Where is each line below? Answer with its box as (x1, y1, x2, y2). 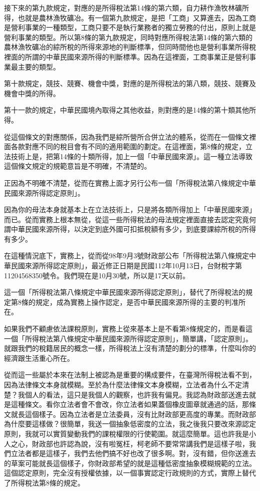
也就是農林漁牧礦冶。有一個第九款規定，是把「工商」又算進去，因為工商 (17, 12, 256, 23)
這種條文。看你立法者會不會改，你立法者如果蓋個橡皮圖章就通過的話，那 (10, 399, 249, 409)
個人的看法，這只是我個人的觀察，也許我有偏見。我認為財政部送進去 (24, 389, 249, 399)
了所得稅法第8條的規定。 (4, 477, 84, 487)
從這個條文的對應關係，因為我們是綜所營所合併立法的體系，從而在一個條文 (4, 131, 249, 142)
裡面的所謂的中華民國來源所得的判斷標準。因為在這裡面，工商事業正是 (4, 51, 235, 62)
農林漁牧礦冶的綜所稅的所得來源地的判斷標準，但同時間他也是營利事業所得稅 (4, 42, 256, 52)
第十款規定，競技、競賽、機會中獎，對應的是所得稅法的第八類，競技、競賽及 (4, 78, 256, 89)
